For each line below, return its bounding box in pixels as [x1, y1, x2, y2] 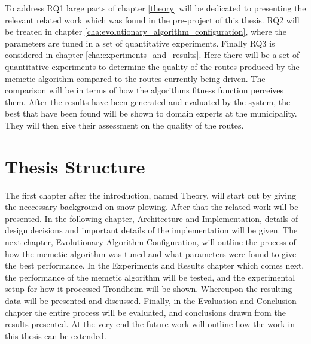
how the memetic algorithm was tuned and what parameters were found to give [5, 247, 297, 260]
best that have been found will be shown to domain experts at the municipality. [5, 107, 297, 120]
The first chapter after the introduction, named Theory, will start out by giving [5, 188, 296, 201]
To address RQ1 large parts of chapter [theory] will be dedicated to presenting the [5, 2, 306, 14]
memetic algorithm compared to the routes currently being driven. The [5, 72, 266, 84]
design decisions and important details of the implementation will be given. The [5, 224, 298, 236]
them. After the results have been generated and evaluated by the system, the [5, 95, 291, 108]
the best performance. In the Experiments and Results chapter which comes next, [5, 259, 304, 272]
